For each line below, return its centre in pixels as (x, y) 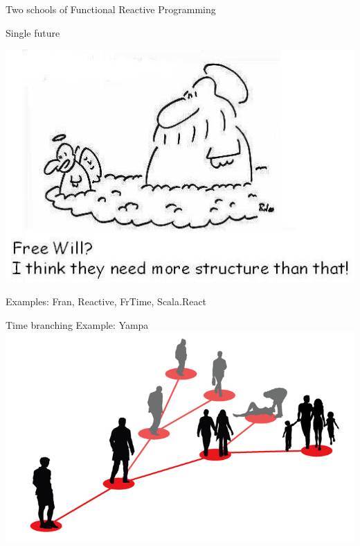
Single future (33, 32)
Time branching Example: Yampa (77, 324)
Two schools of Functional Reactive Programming (111, 9)
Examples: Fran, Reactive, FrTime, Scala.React (106, 301)
